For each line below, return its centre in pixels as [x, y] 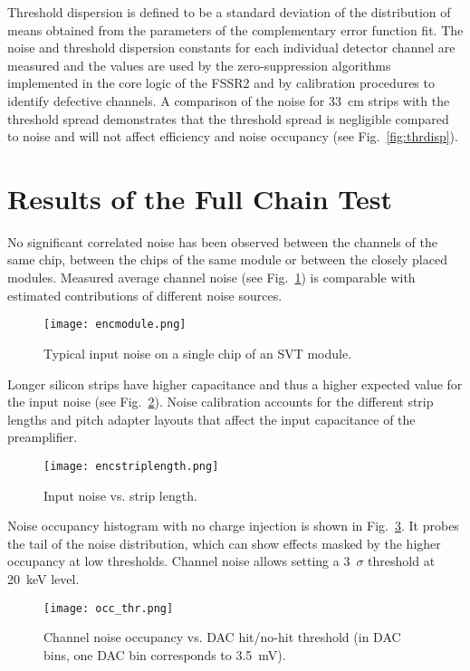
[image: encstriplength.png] [131, 466]
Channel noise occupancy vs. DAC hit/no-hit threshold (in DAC [222, 637]
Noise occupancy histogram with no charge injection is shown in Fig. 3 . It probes [233, 526]
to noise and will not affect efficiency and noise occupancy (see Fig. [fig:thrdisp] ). [233, 136]
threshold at [402, 561]
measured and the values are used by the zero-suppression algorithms [199, 65]
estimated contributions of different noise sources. [145, 295]
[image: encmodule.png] [115, 325]
